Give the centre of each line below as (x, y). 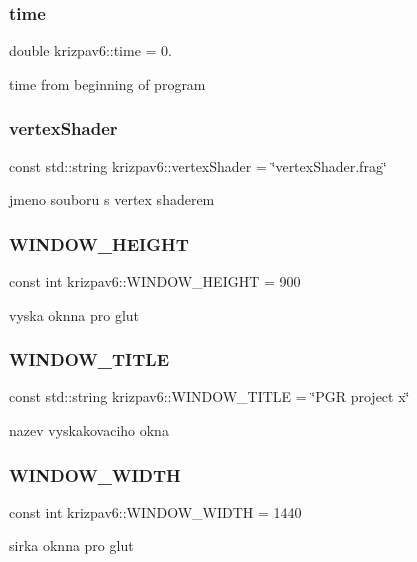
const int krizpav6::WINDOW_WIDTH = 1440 (155, 511)
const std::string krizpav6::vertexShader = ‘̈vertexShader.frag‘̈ (198, 165)
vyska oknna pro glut (74, 314)
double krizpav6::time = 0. (91, 50)
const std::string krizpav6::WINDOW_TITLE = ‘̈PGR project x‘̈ (209, 396)
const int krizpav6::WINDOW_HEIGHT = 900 (155, 281)
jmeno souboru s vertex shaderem (112, 199)
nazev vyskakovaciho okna (89, 430)
